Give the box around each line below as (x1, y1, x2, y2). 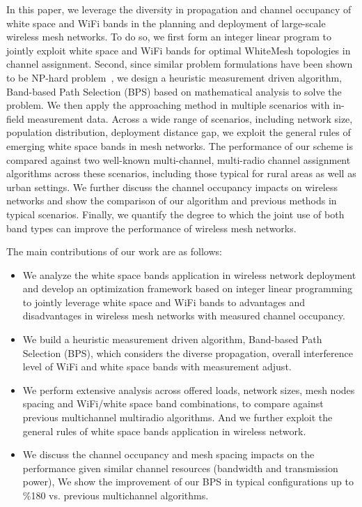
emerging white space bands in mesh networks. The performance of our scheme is (6, 138, 353, 153)
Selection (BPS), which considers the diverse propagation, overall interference (22, 345, 353, 360)
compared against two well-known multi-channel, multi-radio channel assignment (6, 152, 351, 167)
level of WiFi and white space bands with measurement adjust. (22, 359, 292, 374)
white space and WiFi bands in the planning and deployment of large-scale (6, 15, 326, 30)
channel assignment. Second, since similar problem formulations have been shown (6, 56, 353, 71)
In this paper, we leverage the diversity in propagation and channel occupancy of (6, 2, 352, 16)
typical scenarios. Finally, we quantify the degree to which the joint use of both (6, 206, 345, 221)
